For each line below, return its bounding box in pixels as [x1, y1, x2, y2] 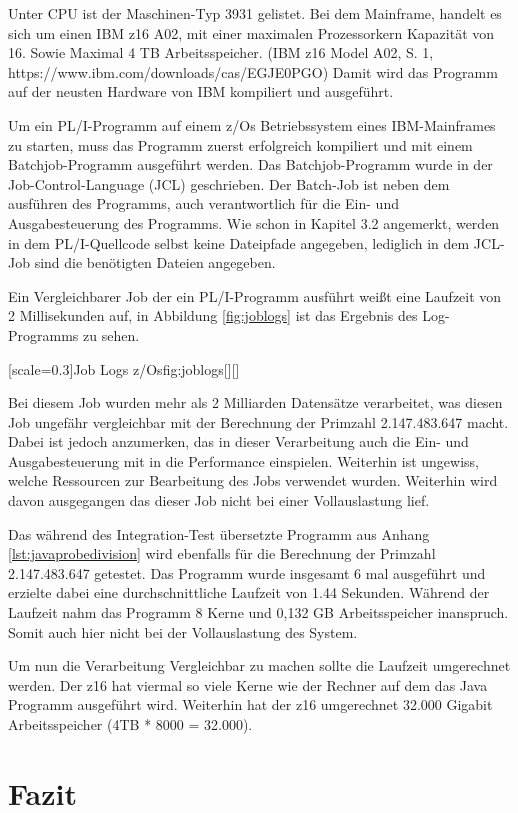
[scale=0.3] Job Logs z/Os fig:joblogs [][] [8, 358, 240, 379]
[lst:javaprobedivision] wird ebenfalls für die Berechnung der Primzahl [8, 543, 436, 564]
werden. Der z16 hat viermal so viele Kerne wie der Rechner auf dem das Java [8, 674, 488, 695]
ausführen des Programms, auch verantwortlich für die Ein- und [8, 193, 399, 214]
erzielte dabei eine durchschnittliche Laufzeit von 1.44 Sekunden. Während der [8, 582, 490, 603]
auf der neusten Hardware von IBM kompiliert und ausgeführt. [8, 81, 394, 102]
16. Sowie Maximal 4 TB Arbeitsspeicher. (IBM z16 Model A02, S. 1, [8, 42, 434, 63]
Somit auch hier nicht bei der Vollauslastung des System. [8, 621, 358, 642]
